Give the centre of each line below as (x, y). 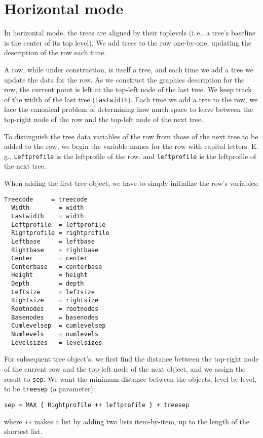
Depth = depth (48, 284)
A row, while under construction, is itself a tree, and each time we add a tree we (129, 69)
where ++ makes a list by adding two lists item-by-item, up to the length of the (127, 421)
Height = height (49, 275)
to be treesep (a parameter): (50, 389)
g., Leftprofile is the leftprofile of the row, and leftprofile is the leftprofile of (130, 156)
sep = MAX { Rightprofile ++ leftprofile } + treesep (97, 405)
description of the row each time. (55, 52)
